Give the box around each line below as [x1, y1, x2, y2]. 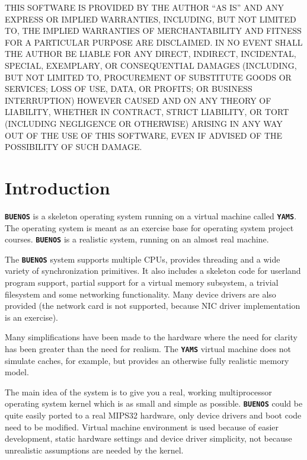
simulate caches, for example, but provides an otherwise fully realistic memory [5, 354, 289, 366]
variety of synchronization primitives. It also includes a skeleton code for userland [5, 264, 301, 277]
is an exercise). [5, 311, 59, 323]
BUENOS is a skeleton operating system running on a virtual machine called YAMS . [5, 209, 297, 222]
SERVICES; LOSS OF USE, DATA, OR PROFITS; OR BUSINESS [5, 82, 252, 95]
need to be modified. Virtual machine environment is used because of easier [5, 420, 279, 433]
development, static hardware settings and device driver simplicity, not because [5, 432, 292, 445]
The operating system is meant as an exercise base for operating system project [5, 221, 294, 234]
